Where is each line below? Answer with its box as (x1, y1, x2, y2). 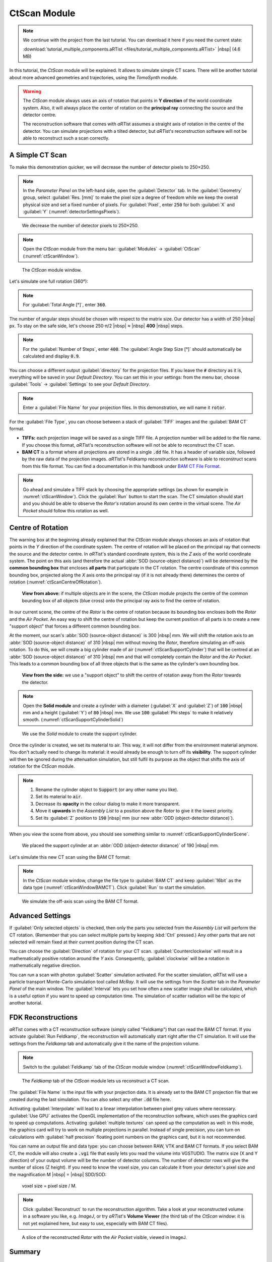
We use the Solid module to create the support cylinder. (22, 730, 138, 737)
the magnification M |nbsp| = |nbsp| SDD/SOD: (9, 1171, 107, 1177)
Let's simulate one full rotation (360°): (9, 278, 88, 285)
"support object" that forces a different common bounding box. (9, 623, 141, 629)
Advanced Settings (9, 912, 71, 920)
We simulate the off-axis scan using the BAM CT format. (22, 899, 139, 905)
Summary (9, 1247, 41, 1256)
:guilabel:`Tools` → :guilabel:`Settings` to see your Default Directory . (9, 381, 151, 387)
